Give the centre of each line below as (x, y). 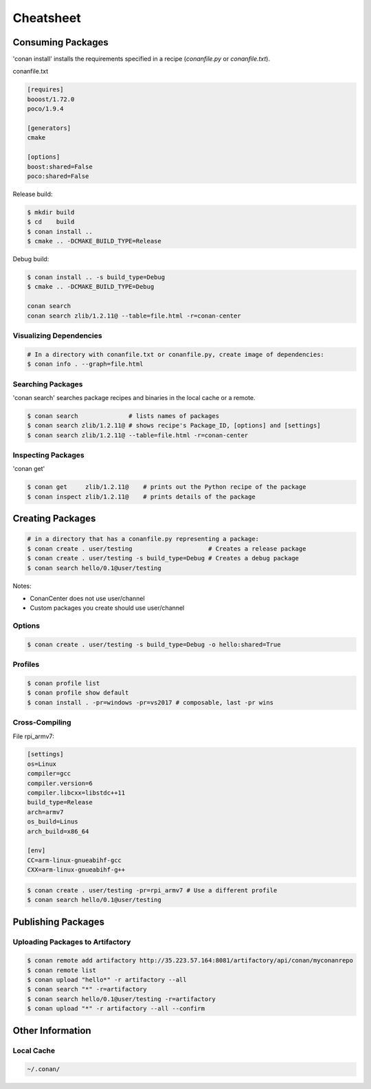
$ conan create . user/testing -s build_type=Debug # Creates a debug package (163, 558)
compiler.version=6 (60, 783)
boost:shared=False (60, 166)
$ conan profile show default (78, 693)
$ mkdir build (51, 212)
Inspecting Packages (49, 455)
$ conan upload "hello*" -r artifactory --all (107, 980)
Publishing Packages (58, 922)
